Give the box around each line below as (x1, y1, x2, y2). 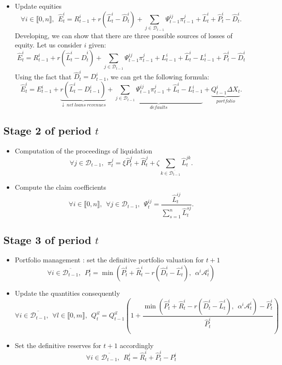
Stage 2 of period (3, 122, 92, 137)
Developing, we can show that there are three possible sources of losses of (15, 30, 233, 40)
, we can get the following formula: (106, 71, 209, 81)
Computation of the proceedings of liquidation (15, 145, 153, 155)
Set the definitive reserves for (15, 340, 101, 350)
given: (89, 40, 106, 50)
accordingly (120, 340, 154, 350)
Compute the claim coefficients (15, 182, 107, 192)
